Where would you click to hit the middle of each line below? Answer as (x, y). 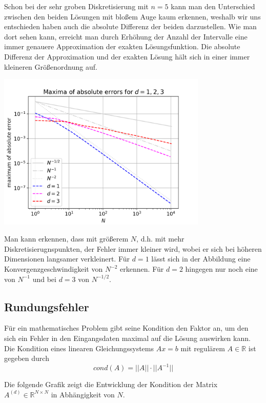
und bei (44, 279)
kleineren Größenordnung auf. (51, 66)
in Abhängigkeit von (83, 394)
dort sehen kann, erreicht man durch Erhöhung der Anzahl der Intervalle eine (126, 36)
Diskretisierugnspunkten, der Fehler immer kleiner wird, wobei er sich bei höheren (133, 248)
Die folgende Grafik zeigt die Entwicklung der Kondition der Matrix (111, 384)
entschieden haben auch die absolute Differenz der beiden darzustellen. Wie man (130, 26)
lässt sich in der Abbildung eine (201, 259)
